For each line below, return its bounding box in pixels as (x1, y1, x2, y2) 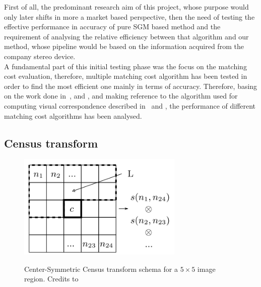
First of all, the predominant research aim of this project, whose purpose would (4, 2, 249, 12)
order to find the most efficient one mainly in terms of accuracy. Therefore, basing (4, 80, 257, 91)
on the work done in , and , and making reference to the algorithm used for (4, 90, 238, 101)
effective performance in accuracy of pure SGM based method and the (4, 21, 221, 32)
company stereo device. (4, 51, 76, 61)
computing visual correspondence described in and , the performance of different (4, 100, 256, 111)
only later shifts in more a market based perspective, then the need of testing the (4, 11, 255, 22)
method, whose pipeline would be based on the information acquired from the (4, 41, 244, 52)
